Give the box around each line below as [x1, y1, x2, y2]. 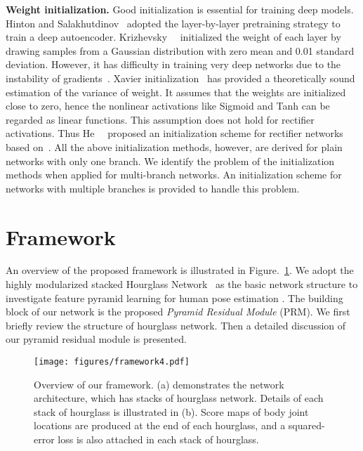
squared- [288, 418, 325, 433]
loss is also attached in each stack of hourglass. [58, 432, 259, 447]
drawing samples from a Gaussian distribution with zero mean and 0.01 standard [6, 43, 355, 58]
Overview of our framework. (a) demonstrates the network [34, 377, 284, 391]
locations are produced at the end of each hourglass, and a [34, 418, 286, 433]
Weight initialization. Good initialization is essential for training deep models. [6, 2, 354, 16]
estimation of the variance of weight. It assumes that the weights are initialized [6, 84, 346, 99]
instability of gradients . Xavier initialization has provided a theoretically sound [6, 70, 355, 85]
